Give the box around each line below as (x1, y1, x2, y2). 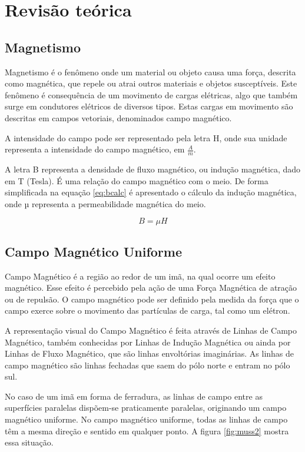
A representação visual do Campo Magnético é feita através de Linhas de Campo (5, 324, 297, 336)
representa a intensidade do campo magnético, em (5, 143, 185, 155)
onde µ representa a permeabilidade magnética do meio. (5, 197, 206, 210)
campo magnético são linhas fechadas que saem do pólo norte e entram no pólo (5, 358, 290, 371)
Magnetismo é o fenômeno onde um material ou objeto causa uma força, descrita (5, 65, 296, 78)
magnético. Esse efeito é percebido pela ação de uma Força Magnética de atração (5, 281, 297, 294)
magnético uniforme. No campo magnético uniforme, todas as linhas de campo (5, 413, 288, 426)
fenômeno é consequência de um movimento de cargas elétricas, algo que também (5, 88, 298, 101)
